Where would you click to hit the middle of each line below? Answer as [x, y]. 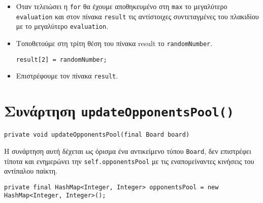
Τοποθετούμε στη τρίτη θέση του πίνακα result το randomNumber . [114, 43]
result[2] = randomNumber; [61, 59]
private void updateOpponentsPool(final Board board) [97, 135]
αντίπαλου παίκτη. [31, 171]
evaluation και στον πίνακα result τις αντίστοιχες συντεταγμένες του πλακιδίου [137, 16]
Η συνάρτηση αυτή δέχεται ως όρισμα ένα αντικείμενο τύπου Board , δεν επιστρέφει [128, 151]
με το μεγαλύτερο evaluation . [62, 26]
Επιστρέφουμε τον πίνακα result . [67, 76]
